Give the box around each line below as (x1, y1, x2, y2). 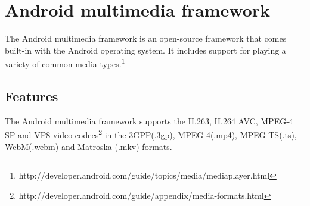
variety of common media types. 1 (5, 56, 125, 70)
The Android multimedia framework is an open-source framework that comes (5, 32, 287, 45)
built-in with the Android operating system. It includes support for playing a (5, 43, 286, 56)
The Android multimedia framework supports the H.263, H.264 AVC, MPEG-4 (5, 114, 293, 127)
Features (5, 86, 58, 105)
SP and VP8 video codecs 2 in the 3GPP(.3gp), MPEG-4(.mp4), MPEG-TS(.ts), (5, 127, 297, 141)
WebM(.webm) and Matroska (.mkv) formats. (5, 140, 172, 152)
